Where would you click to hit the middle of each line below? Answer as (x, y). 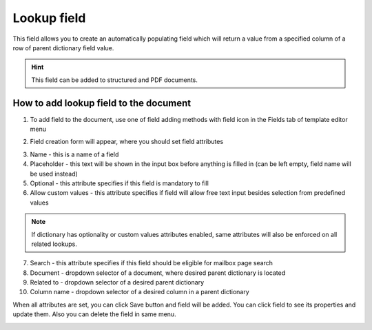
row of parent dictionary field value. (63, 48)
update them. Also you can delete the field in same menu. (94, 314)
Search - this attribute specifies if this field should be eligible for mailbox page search (152, 263)
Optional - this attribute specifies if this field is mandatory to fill (120, 183)
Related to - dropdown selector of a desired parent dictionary (117, 282)
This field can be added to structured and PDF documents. (114, 80)
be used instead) (54, 174)
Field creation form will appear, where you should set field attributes (127, 142)
